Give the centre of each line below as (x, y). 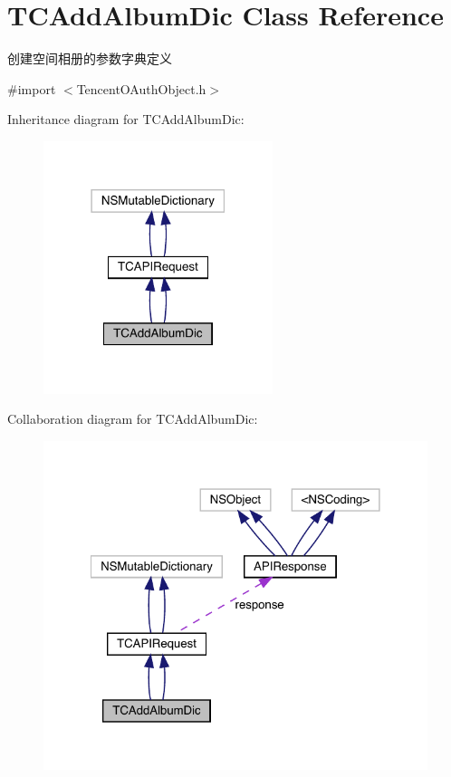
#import (32, 88)
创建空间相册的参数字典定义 (90, 58)
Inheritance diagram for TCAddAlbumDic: (126, 119)
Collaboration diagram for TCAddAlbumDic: (133, 419)
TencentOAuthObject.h (141, 88)
